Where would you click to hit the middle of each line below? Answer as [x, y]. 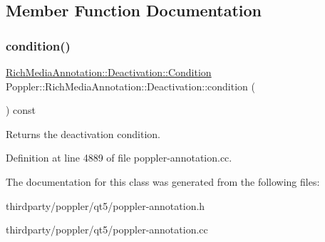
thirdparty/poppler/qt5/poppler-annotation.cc [107, 230]
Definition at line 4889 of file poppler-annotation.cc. [119, 158]
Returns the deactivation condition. [83, 133]
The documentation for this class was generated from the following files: [163, 181]
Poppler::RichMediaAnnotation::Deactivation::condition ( [130, 86]
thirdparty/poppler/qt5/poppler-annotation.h [105, 205]
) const [21, 110]
